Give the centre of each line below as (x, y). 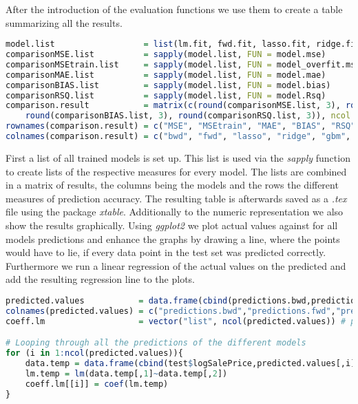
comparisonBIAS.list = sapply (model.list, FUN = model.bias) (168, 85)
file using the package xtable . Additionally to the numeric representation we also (175, 212)
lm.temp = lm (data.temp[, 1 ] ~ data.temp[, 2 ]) (126, 373)
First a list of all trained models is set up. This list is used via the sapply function (178, 157)
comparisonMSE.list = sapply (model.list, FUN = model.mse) (166, 55)
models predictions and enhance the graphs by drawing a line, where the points (173, 238)
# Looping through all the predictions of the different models (156, 343)
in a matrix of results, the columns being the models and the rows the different (172, 185)
